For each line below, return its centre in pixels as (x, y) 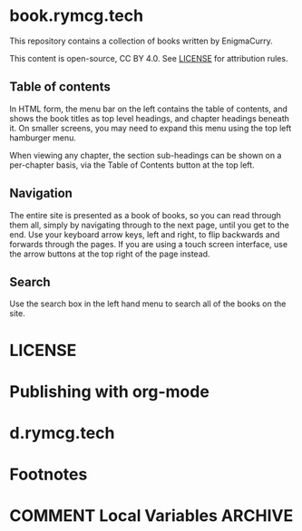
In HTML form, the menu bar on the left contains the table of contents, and (149, 109)
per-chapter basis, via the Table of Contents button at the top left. (132, 165)
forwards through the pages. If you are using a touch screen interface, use (149, 244)
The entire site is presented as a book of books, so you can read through (145, 215)
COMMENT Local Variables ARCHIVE (151, 516)
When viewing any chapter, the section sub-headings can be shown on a (146, 155)
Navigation (41, 193)
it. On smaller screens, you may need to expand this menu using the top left (151, 128)
